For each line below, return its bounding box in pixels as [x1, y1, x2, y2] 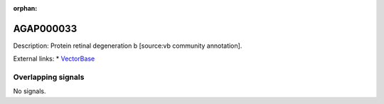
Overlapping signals [13, 72, 85, 82]
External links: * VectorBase [13, 54, 95, 63]
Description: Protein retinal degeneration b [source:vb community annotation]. [13, 41, 242, 50]
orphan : [13, 4, 38, 12]
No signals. [13, 87, 46, 95]
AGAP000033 [13, 22, 78, 35]
